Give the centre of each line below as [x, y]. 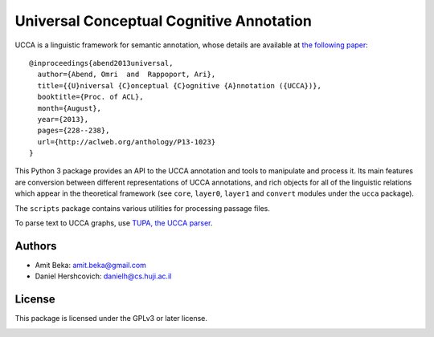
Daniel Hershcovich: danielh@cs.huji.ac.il [103, 276]
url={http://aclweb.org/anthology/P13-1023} [127, 142]
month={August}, [70, 108]
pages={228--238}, [74, 131]
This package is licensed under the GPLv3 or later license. [111, 319]
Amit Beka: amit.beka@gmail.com [90, 265]
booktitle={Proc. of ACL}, [90, 97]
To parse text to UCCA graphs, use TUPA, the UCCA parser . [114, 223]
